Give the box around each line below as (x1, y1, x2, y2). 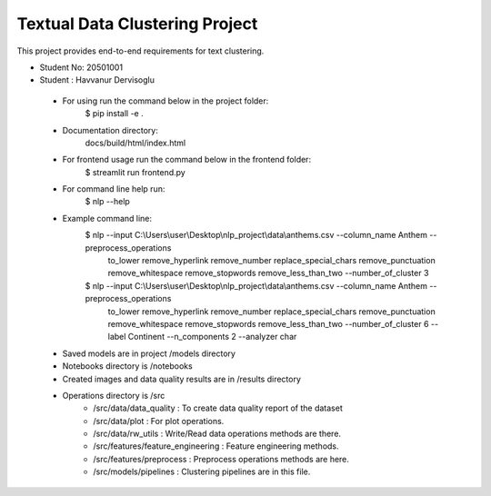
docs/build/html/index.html (85, 137, 186, 148)
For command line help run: (62, 184, 165, 194)
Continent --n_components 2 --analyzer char (127, 332, 297, 342)
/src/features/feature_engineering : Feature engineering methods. (93, 441, 340, 451)
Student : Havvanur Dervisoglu (39, 74, 155, 85)
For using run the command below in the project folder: (62, 95, 269, 106)
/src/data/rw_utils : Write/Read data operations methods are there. (93, 428, 341, 440)
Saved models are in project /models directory (62, 348, 236, 359)
